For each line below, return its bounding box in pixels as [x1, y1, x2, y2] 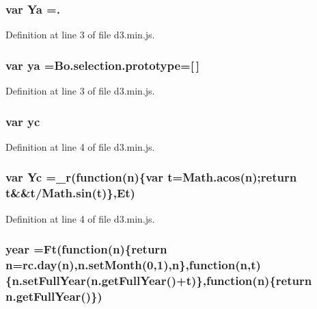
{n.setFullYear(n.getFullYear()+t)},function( [5, 271, 258, 288]
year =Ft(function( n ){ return [5, 240, 167, 258]
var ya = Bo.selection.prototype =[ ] [5, 56, 199, 73]
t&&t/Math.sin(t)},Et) [5, 184, 135, 201]
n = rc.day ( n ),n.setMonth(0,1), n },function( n [5, 256, 247, 273]
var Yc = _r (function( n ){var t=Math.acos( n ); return [5, 169, 297, 186]
